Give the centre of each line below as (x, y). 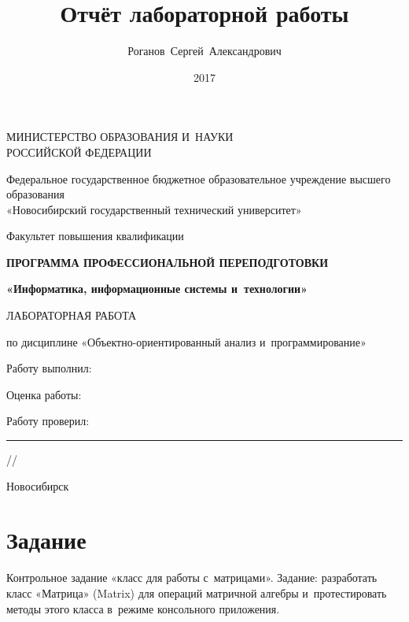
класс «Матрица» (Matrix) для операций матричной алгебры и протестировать (197, 592)
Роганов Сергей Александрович (204, 51)
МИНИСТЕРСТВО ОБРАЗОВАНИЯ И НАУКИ (120, 137)
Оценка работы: (44, 394)
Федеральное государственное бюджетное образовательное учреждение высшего (199, 178)
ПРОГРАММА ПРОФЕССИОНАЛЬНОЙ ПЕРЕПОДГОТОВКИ (168, 262)
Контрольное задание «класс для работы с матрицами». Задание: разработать (192, 578)
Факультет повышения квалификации (95, 236)
